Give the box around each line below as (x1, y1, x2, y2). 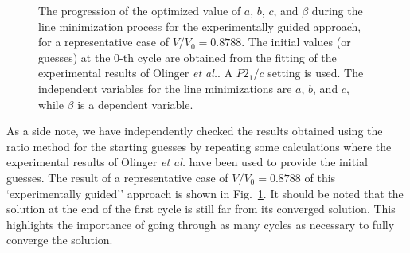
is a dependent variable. (77, 95, 193, 112)
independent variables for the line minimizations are (38, 80, 292, 96)
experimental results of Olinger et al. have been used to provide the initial (6, 154, 368, 170)
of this (304, 169, 336, 185)
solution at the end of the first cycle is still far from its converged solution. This (6, 200, 396, 217)
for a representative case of (38, 33, 169, 50)
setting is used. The (267, 64, 364, 81)
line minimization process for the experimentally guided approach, (38, 18, 361, 34)
